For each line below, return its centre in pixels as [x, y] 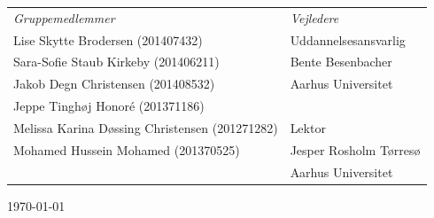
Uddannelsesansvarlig [348, 39]
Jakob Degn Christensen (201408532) [114, 84]
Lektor [308, 127]
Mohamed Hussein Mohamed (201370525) [127, 149]
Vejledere [314, 17]
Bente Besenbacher [341, 62]
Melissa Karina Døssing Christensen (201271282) [146, 127]
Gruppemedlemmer [64, 17]
